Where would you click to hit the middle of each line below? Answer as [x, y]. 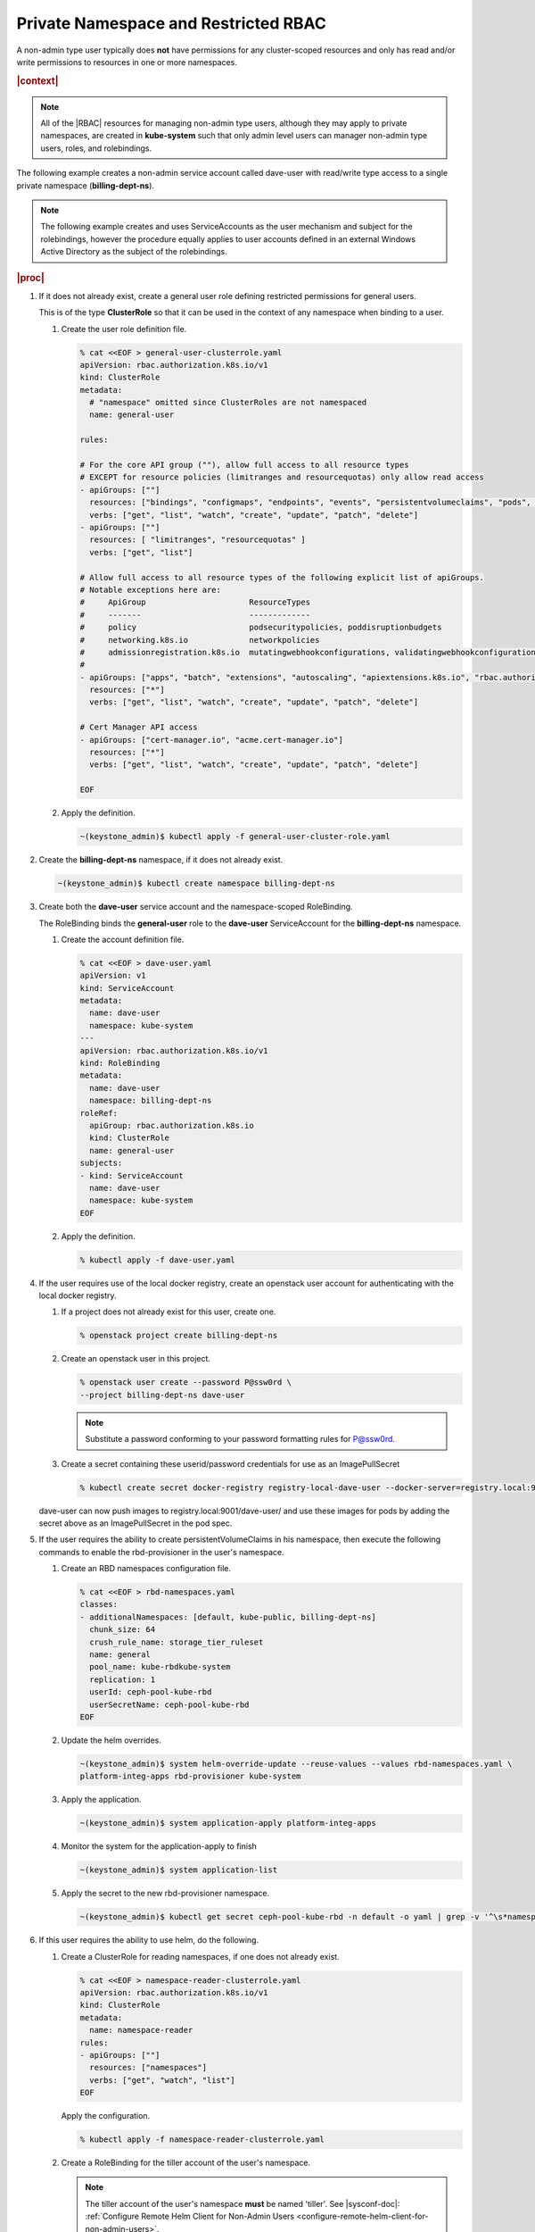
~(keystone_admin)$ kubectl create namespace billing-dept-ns [196, 883]
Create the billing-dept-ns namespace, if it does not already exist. [161, 860]
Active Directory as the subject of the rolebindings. [134, 252]
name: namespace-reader [141, 2030]
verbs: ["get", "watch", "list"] [162, 2080]
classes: [99, 1604]
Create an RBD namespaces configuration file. [146, 1569]
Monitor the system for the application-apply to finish [159, 1846]
